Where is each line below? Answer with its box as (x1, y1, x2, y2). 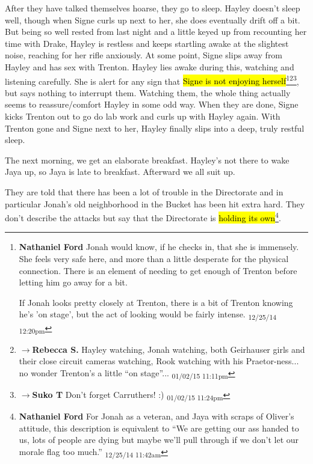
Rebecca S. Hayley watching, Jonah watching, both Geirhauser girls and (32, 343, 305, 355)
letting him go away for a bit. (19, 276, 128, 288)
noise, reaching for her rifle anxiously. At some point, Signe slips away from (5, 49, 283, 61)
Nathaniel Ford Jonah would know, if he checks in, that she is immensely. (19, 240, 299, 253)
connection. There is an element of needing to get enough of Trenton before (19, 264, 297, 276)
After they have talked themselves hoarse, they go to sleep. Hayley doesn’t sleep (5, 2, 300, 14)
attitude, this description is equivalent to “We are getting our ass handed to (19, 421, 299, 434)
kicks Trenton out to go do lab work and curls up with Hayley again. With (5, 110, 280, 122)
